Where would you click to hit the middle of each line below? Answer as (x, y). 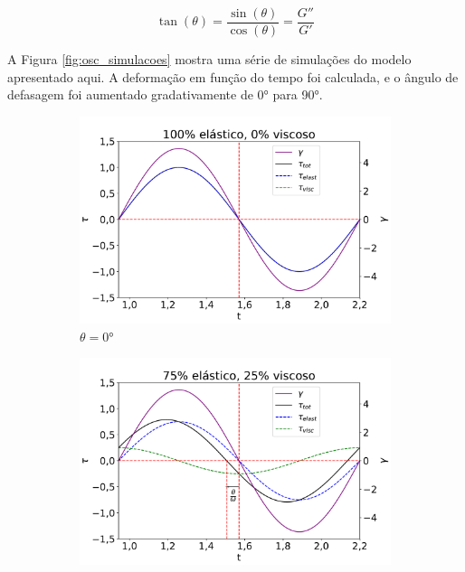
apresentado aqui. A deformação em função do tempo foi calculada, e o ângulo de (233, 76)
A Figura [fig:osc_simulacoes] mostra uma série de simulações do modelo (209, 59)
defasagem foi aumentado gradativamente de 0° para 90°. (165, 94)
